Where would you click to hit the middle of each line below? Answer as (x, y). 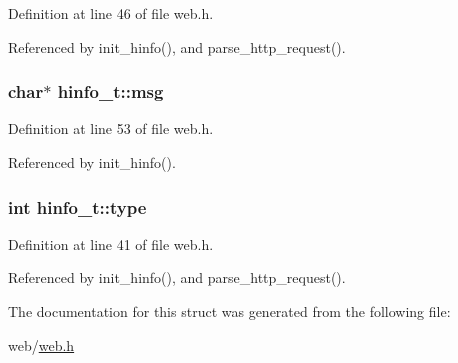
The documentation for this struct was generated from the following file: (229, 311)
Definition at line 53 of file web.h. (111, 128)
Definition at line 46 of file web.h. (111, 13)
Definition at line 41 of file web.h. (111, 243)
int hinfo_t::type (77, 206)
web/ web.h (41, 344)
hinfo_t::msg (110, 91)
